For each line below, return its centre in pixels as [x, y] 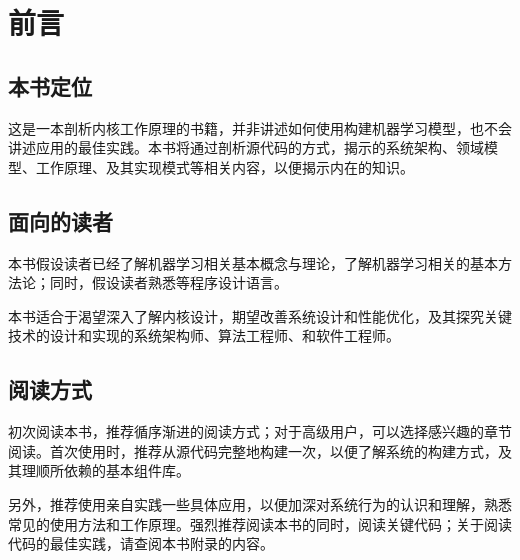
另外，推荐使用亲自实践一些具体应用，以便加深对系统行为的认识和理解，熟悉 [260, 503]
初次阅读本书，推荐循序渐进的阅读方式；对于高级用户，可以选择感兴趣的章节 [260, 431]
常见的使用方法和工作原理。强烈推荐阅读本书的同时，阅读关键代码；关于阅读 [260, 523]
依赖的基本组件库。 [126, 470]
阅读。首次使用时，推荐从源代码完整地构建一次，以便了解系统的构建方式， [253, 450]
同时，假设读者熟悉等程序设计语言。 [168, 282]
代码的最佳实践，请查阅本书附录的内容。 [141, 543]
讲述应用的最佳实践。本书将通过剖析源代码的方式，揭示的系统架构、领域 [246, 147]
